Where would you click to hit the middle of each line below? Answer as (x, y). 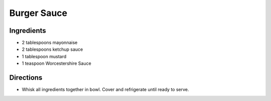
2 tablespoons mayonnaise (50, 43)
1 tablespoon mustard (44, 56)
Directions (26, 78)
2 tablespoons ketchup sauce (52, 49)
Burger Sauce (38, 13)
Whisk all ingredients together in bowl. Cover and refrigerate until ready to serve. (105, 90)
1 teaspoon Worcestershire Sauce (56, 63)
